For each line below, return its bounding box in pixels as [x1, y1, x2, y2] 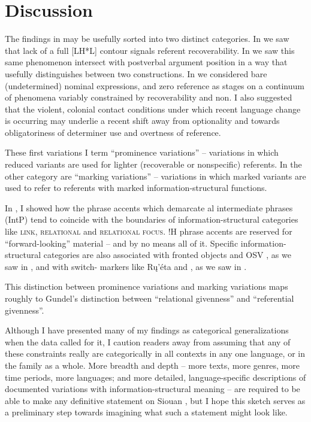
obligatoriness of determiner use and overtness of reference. [5, 126, 221, 138]
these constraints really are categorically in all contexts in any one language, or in [5, 347, 305, 360]
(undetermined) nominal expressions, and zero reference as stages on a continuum [5, 79, 304, 92]
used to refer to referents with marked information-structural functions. [5, 181, 267, 194]
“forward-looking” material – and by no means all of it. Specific [5, 236, 238, 249]
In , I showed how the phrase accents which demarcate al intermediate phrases [5, 201, 293, 214]
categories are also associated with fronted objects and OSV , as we [43, 248, 291, 261]
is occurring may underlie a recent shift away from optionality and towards [5, 114, 280, 127]
